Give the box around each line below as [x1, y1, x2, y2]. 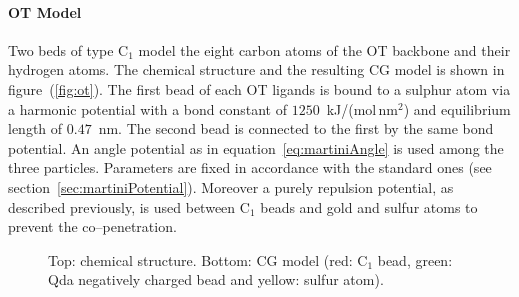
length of [8, 118, 63, 139]
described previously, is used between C [8, 196, 250, 217]
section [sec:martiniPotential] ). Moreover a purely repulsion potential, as [8, 176, 454, 197]
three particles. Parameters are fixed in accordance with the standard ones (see [8, 157, 492, 178]
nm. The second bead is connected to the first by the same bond [98, 118, 494, 139]
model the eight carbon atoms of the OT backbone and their [138, 39, 511, 60]
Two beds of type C [8, 39, 129, 60]
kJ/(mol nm [326, 98, 399, 119]
